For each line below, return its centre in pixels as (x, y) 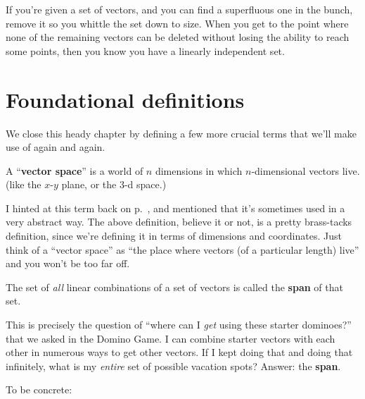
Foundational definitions (125, 99)
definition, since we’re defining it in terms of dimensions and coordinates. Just (174, 236)
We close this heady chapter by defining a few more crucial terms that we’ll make (181, 133)
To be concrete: (39, 389)
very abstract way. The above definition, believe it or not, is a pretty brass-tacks (179, 222)
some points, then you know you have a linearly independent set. (145, 50)
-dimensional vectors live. (306, 170)
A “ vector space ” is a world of (75, 170)
